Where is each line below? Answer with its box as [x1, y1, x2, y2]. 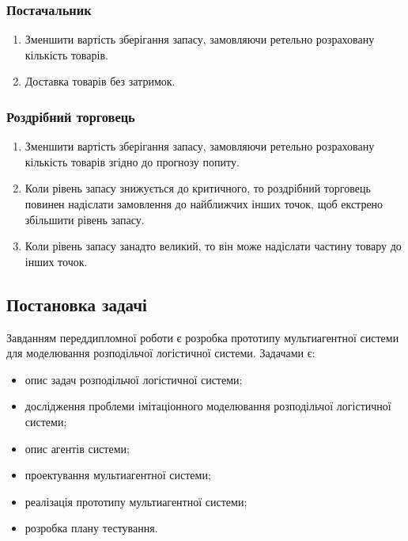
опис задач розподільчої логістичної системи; [25, 371, 243, 387]
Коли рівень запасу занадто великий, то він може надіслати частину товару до [25, 238, 402, 254]
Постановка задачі [6, 291, 147, 316]
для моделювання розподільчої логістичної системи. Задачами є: [6, 345, 315, 361]
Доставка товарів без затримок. [25, 73, 176, 90]
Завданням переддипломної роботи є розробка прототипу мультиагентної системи [6, 329, 399, 345]
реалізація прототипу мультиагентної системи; [25, 493, 247, 509]
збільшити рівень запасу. [25, 211, 145, 227]
